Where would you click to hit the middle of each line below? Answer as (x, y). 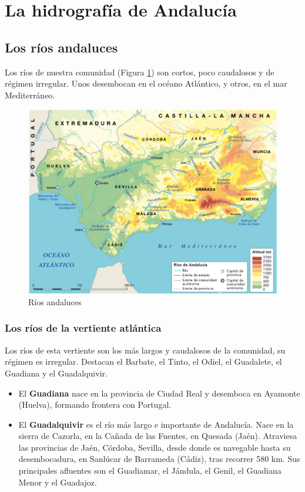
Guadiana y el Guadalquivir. (56, 373)
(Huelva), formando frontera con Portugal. (95, 405)
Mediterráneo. (30, 95)
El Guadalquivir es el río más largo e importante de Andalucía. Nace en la (156, 424)
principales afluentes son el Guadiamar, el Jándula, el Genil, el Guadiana (150, 470)
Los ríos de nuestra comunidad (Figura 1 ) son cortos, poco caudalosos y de (140, 72)
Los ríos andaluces (61, 47)
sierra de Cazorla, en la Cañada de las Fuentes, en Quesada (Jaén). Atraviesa (158, 436)
